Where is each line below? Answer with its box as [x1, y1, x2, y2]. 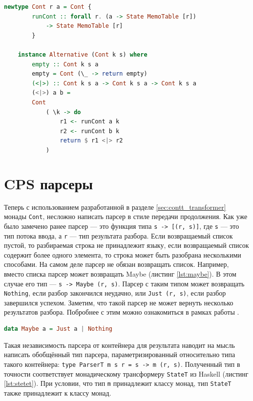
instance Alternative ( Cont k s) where [18, 51, 148, 58]
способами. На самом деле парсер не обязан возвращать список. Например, [4, 259, 229, 269]
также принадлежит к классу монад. [4, 387, 111, 398]
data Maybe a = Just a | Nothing [4, 325, 113, 333]
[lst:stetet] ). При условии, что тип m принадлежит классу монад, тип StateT [4, 378, 232, 388]
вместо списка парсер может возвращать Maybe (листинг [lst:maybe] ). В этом [4, 268, 236, 279]
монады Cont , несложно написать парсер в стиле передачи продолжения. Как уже [4, 211, 248, 221]
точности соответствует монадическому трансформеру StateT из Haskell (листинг [4, 368, 249, 379]
